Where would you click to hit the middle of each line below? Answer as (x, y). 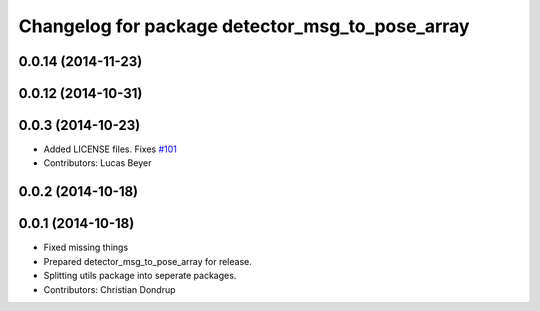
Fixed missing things (86, 247)
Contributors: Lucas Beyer (97, 163)
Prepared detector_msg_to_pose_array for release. (147, 261)
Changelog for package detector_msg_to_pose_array (244, 26)
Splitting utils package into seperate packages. (140, 276)
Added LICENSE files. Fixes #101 (110, 149)
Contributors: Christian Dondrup (109, 289)
